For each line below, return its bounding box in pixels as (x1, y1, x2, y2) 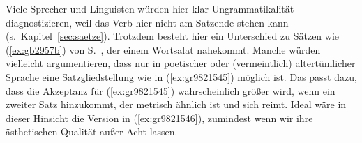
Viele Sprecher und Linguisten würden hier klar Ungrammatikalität (6, 1, 294, 15)
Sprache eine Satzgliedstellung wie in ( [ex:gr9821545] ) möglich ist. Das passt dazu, (6, 69, 357, 84)
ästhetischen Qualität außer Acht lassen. (6, 124, 178, 139)
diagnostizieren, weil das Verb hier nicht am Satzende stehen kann (6, 15, 289, 29)
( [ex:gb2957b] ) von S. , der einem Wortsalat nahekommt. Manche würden (6, 42, 321, 57)
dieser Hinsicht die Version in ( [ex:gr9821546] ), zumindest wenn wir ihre (6, 110, 313, 125)
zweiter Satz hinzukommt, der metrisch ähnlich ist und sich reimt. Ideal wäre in (6, 97, 347, 112)
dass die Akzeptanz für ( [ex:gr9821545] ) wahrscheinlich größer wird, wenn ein (6, 83, 335, 98)
